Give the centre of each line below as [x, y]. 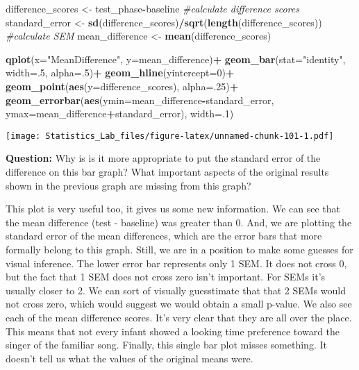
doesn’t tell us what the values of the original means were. [130, 358]
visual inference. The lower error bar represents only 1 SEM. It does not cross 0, [176, 263]
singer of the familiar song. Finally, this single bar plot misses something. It [166, 345]
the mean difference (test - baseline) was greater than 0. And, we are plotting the [179, 222]
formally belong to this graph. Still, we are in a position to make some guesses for [179, 249]
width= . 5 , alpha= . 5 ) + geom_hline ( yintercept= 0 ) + [120, 73]
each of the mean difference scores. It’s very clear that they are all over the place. [179, 317]
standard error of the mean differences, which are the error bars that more [164, 236]
